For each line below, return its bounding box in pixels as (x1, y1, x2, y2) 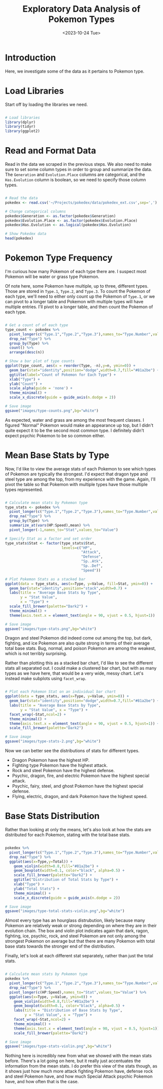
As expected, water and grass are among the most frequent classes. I (5, 417, 144, 423)
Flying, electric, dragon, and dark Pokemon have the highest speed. (12, 794, 148, 799)
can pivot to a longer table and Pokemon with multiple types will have (5, 299, 144, 304)
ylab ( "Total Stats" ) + (14, 886, 60, 891)
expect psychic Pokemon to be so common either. (5, 432, 105, 438)
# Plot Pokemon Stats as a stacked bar (5, 577, 86, 582)
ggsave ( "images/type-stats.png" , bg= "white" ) (5, 626, 97, 631)
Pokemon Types (48, 14, 115, 25)
